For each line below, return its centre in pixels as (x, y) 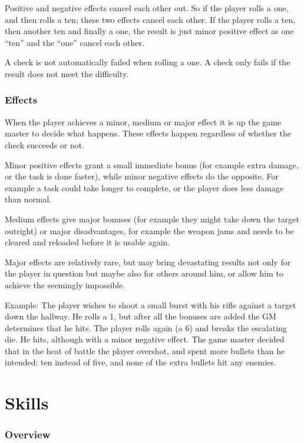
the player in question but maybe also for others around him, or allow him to (144, 273)
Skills (27, 403)
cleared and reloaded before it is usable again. (87, 242)
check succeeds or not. (45, 144)
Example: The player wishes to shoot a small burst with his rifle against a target (151, 304)
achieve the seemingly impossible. (65, 284)
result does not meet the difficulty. (67, 73)
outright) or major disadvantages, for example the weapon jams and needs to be (149, 230)
